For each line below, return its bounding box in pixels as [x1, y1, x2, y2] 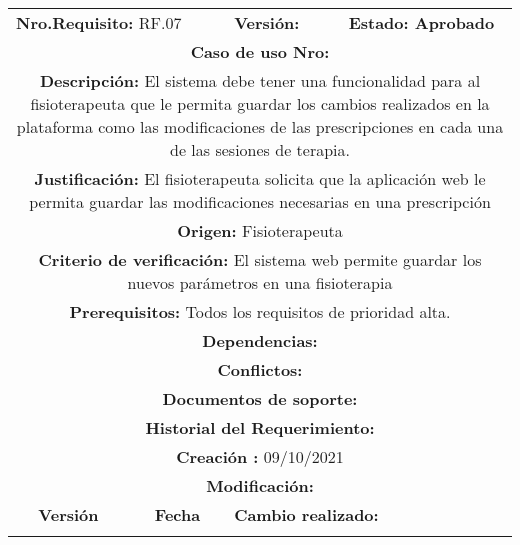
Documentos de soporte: [162, 387, 358, 410]
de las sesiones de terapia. [170, 138, 350, 161]
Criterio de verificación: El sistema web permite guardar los [38, 248, 482, 271]
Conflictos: [217, 358, 303, 381]
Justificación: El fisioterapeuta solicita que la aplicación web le [34, 167, 486, 190]
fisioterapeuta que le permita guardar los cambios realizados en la [30, 92, 490, 115]
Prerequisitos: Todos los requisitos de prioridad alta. [69, 300, 451, 323]
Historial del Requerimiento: [145, 416, 375, 439]
